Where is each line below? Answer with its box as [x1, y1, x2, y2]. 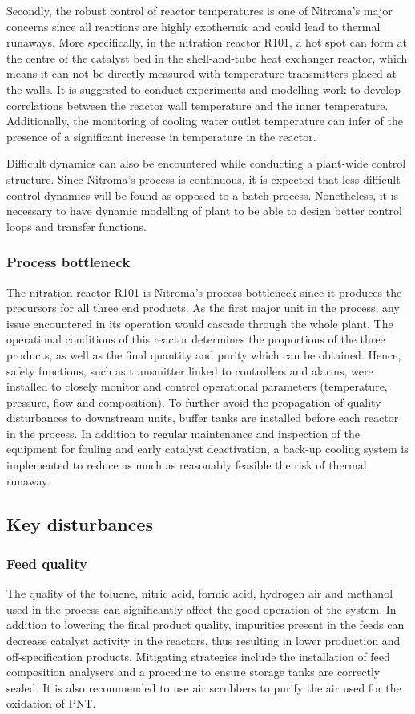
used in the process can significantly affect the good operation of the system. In [6, 600, 397, 617]
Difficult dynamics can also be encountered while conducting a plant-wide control [6, 155, 406, 172]
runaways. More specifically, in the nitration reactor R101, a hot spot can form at [6, 34, 408, 51]
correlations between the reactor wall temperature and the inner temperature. [6, 96, 389, 113]
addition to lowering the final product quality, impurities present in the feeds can [6, 616, 405, 633]
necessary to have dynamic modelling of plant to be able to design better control [6, 202, 402, 219]
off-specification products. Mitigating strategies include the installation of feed [6, 647, 390, 664]
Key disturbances [6, 511, 154, 536]
